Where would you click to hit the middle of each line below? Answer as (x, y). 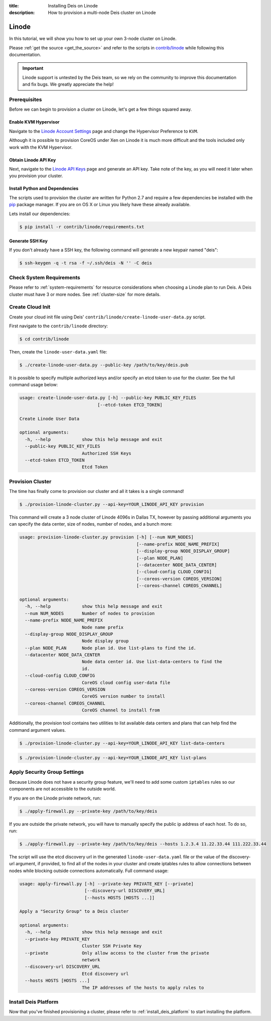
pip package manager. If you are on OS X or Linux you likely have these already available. (100, 205)
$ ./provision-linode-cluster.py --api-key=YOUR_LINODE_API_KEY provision (112, 505)
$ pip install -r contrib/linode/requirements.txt (82, 227)
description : (22, 13)
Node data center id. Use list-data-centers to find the (152, 662)
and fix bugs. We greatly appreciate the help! (68, 85)
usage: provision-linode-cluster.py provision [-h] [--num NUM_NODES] (107, 537)
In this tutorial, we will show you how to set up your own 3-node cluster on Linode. (93, 39)
